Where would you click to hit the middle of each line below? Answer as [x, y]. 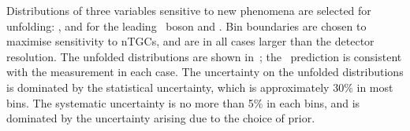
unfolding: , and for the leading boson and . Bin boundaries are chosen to [186, 25]
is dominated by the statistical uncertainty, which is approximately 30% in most [200, 87]
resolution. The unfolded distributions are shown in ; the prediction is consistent [204, 56]
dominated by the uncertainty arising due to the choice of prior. [161, 118]
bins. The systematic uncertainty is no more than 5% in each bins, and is [183, 102]
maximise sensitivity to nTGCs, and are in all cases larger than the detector [190, 41]
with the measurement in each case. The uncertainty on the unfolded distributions [205, 72]
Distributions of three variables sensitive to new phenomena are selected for [189, 10]
